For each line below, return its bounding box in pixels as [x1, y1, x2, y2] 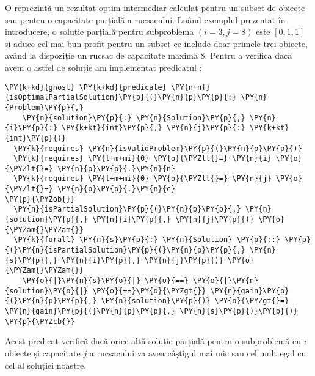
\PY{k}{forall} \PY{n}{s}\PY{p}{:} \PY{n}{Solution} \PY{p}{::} [13, 235, 281, 245]
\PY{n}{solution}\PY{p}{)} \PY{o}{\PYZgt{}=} [101, 297, 289, 306]
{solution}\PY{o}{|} [5, 286, 89, 295]
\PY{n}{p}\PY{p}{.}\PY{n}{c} [57, 185, 176, 194]
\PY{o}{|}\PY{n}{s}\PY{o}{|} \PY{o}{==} [22, 276, 189, 286]
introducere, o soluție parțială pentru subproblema [5, 25, 194, 38]
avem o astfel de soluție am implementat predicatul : [5, 61, 202, 73]
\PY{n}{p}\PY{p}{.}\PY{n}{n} [57, 164, 176, 173]
